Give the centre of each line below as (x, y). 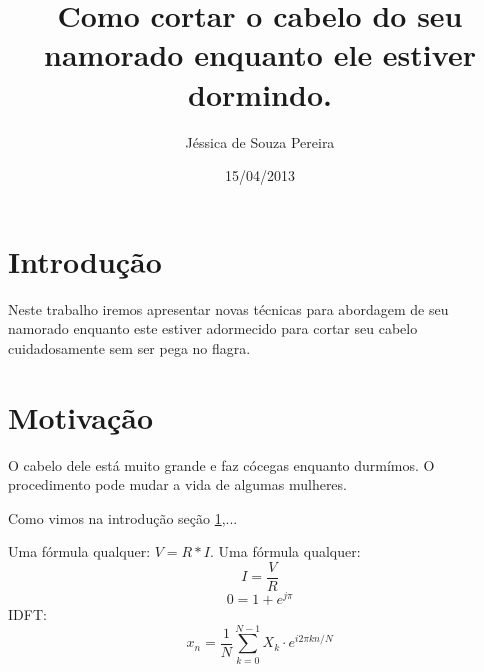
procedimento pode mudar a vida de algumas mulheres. (177, 484)
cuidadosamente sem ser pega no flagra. (129, 347)
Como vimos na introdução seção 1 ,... (123, 517)
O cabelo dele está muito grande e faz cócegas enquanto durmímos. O (221, 464)
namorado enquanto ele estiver (260, 54)
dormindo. (260, 93)
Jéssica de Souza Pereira (260, 141)
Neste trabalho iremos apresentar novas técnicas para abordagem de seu (228, 308)
